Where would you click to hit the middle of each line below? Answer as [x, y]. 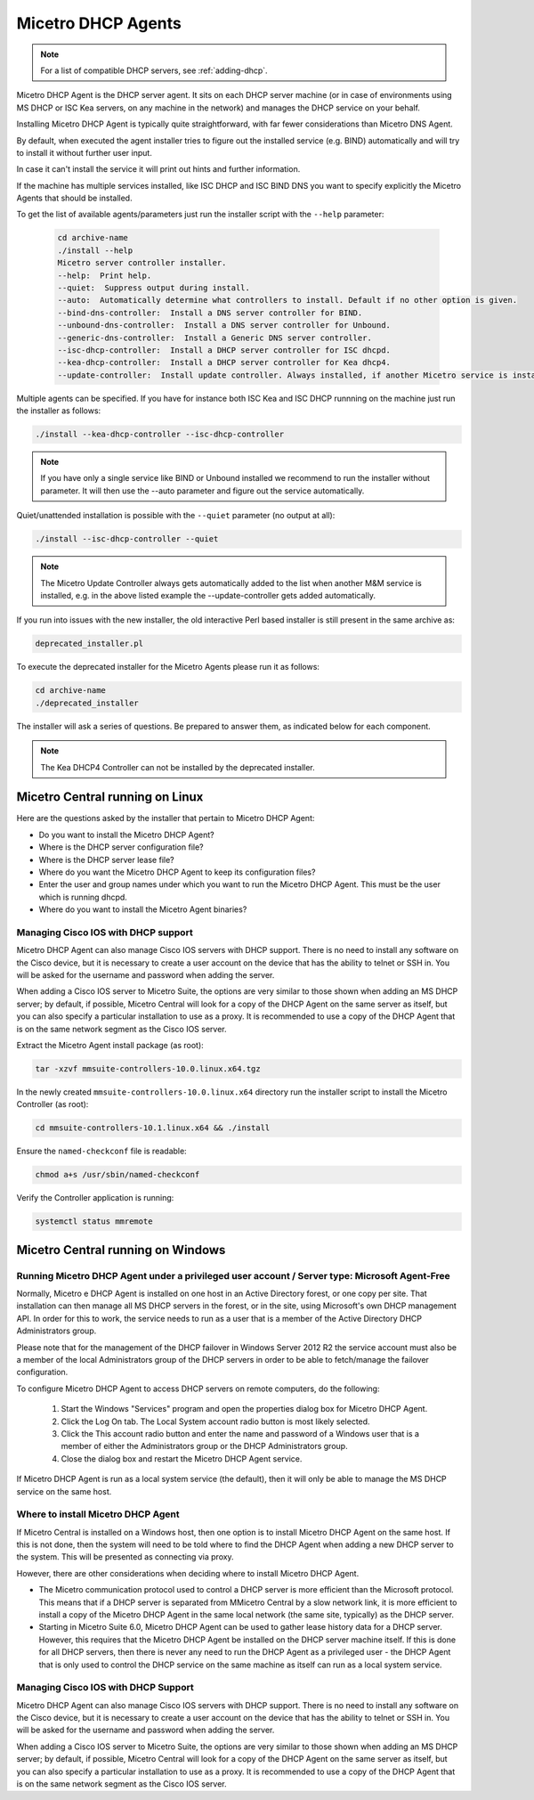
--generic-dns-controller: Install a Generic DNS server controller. [215, 338]
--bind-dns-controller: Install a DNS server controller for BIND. [210, 313]
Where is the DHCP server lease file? [106, 859]
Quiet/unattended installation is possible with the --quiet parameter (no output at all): [176, 516]
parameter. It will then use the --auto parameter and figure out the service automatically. [202, 491]
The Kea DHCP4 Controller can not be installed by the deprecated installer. [178, 767]
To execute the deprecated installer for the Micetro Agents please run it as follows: [168, 667]
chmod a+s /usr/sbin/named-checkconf [117, 1175]
